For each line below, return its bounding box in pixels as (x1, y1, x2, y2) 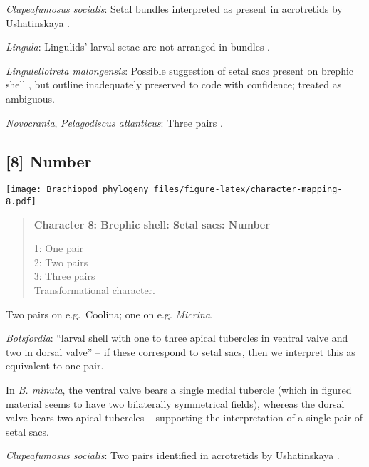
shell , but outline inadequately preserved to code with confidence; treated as (6, 77, 342, 92)
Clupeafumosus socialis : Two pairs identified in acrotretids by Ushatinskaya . (6, 448, 340, 463)
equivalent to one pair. (6, 358, 104, 373)
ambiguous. (6, 90, 55, 105)
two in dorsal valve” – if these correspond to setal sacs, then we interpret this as (6, 344, 355, 359)
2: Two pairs (33, 254, 88, 269)
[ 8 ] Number (6, 149, 92, 172)
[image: (6, 184, 42, 195)
